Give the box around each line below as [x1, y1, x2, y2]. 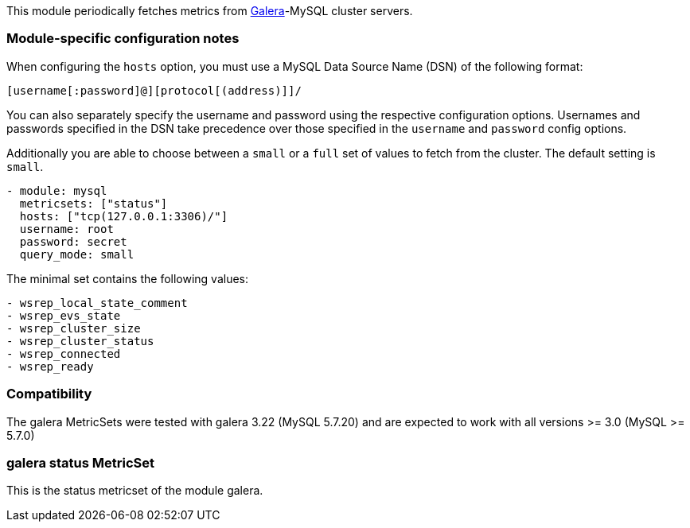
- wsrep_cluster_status [6, 334, 154, 347]
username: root [19, 222, 114, 235]
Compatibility [6, 386, 92, 402]
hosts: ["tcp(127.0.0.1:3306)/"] [19, 209, 228, 223]
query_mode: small [19, 247, 134, 261]
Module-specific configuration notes [6, 30, 240, 47]
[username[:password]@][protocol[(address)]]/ [6, 83, 302, 97]
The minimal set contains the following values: [6, 271, 249, 285]
